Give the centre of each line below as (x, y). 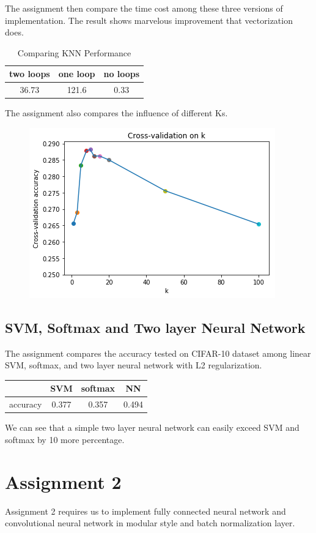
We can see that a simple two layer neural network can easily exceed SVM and (152, 427)
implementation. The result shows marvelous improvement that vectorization (149, 20)
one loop (77, 74)
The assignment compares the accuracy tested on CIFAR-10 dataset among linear (158, 353)
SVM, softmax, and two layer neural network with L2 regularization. (134, 365)
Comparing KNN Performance (74, 52)
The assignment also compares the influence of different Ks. (116, 113)
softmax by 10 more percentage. (65, 439)
